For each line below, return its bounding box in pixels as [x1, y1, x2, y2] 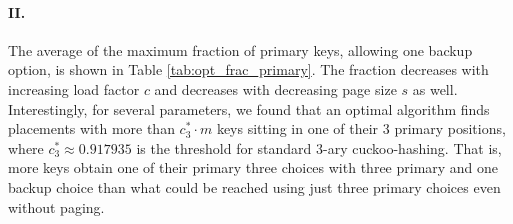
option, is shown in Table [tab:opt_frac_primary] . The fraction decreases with [8, 59, 489, 80]
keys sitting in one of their [216, 118, 379, 139]
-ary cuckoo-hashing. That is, [323, 137, 502, 158]
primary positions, [394, 118, 506, 139]
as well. [412, 78, 458, 99]
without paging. [8, 196, 105, 217]
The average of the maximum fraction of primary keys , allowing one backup [8, 39, 473, 60]
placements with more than [8, 118, 175, 139]
